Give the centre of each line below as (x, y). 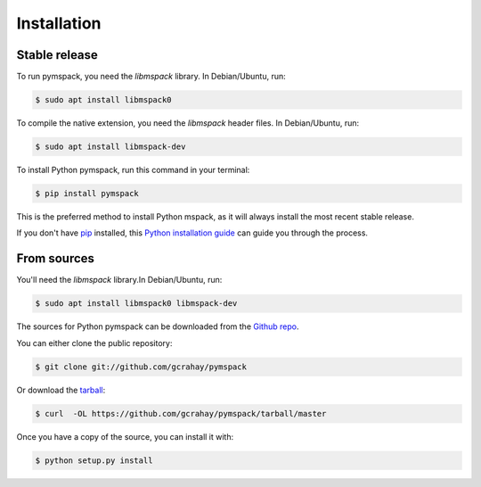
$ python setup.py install (94, 460)
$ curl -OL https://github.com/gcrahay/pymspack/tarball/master (181, 413)
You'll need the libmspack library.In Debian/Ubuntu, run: (119, 280)
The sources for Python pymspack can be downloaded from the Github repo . (158, 326)
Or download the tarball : (61, 390)
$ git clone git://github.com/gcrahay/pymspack (141, 367)
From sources (56, 259)
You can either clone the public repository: (94, 343)
